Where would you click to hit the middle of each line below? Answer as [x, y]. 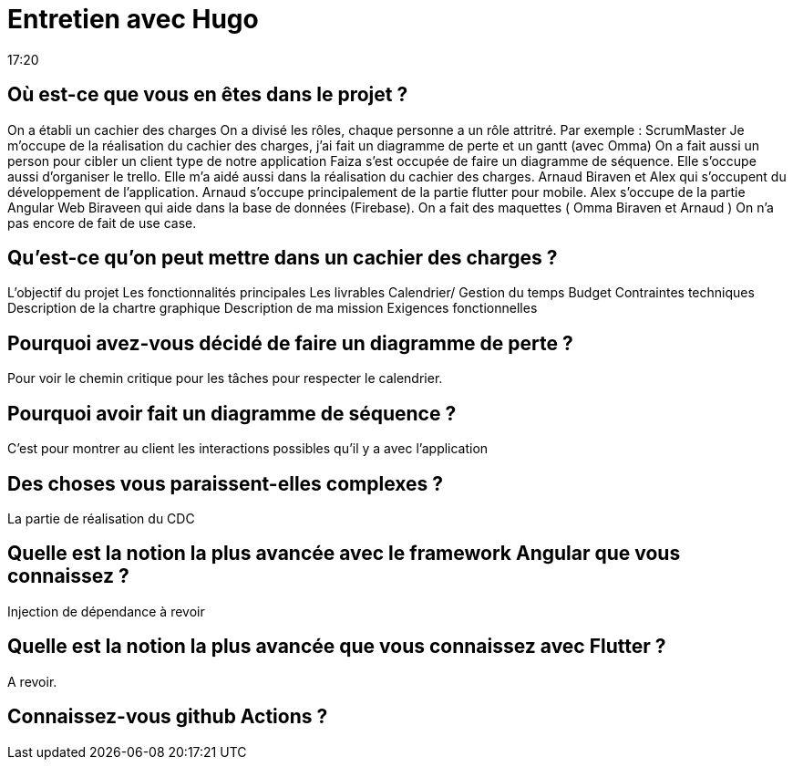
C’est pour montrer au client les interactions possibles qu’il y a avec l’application [248, 449]
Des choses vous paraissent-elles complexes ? [225, 483]
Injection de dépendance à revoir [106, 611]
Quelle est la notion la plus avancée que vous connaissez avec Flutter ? [337, 647]
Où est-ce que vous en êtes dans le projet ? [208, 95]
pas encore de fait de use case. [102, 223]
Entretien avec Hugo [133, 19]
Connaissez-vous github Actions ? [168, 717]
